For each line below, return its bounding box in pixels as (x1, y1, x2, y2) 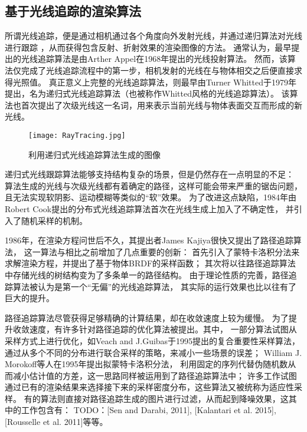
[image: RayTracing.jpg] (28, 131, 126, 140)
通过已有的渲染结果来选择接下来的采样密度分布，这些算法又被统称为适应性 (5, 381, 294, 393)
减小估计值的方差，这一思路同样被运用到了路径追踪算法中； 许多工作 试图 (12, 369, 297, 381)
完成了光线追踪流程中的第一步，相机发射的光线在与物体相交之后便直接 (21, 64, 294, 76)
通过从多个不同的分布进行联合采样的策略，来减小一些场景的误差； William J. (5, 346, 302, 358)
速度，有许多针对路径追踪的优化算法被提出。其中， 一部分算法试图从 (29, 323, 297, 335)
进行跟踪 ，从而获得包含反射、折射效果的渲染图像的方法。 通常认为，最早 (5, 41, 292, 53)
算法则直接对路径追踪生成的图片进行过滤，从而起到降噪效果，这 (40, 392, 289, 404)
